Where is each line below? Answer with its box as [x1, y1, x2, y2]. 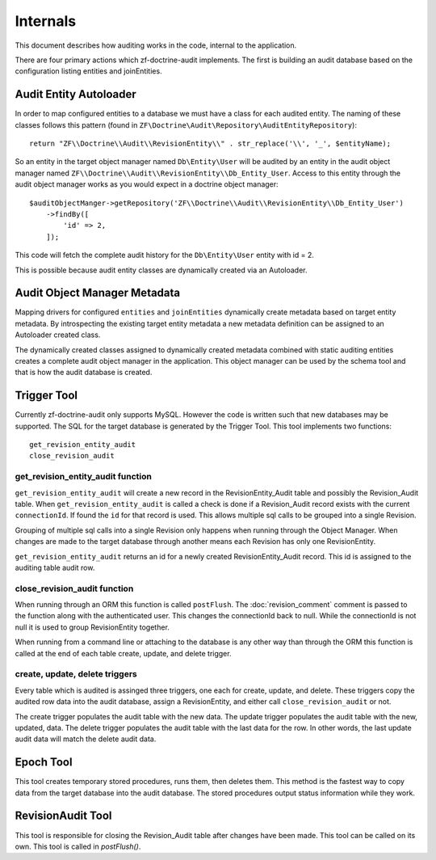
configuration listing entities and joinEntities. [15, 66, 162, 76]
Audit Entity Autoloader [15, 87, 136, 101]
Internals [15, 12, 77, 30]
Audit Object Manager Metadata [15, 286, 181, 300]
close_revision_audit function [15, 583, 134, 594]
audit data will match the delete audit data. [15, 734, 157, 744]
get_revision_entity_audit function [15, 471, 153, 483]
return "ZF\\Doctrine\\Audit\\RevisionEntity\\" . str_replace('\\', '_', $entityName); [29, 139, 392, 149]
